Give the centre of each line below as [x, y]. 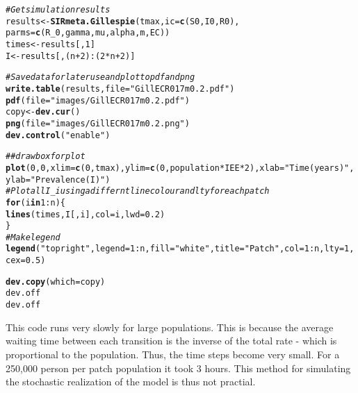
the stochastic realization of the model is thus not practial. [131, 382]
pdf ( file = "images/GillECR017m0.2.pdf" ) [98, 100]
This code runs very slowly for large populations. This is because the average [170, 327]
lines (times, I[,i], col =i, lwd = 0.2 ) [86, 214]
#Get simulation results [58, 10]
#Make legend [33, 237]
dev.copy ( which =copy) [56, 282]
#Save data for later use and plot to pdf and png [100, 77]
